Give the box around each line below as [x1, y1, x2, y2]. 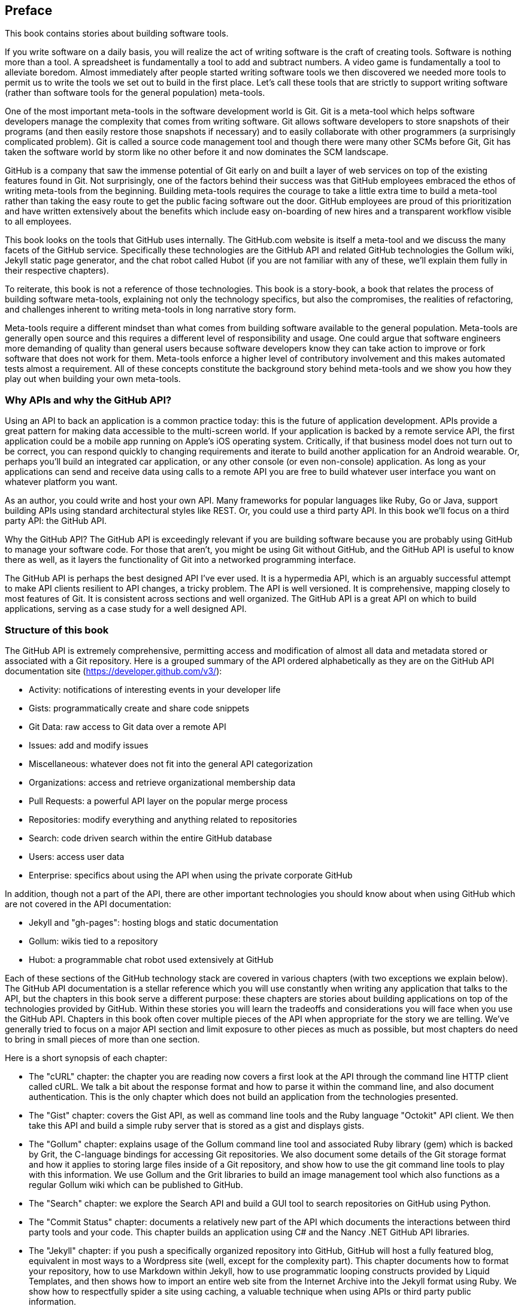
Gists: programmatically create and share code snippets [29, 702, 250, 713]
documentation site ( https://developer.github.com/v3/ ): [5, 665, 222, 676]
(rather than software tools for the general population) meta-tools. [5, 87, 265, 98]
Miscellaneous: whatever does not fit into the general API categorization [29, 758, 313, 769]
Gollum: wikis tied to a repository [29, 935, 158, 946]
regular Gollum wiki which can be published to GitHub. [29, 1179, 243, 1190]
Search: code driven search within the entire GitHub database [29, 832, 272, 843]
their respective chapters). [5, 265, 109, 276]
